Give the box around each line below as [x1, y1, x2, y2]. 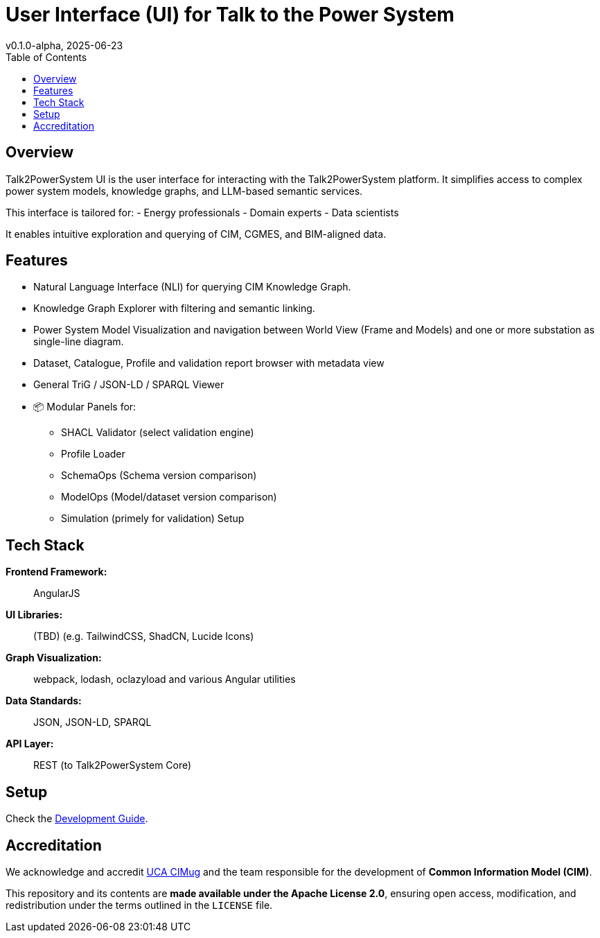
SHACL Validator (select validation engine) [61, 426, 254, 439]
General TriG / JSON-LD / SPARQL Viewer [33, 379, 224, 391]
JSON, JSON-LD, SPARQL [33, 716, 152, 729]
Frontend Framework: [6, 566, 107, 578]
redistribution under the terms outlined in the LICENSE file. [6, 898, 273, 911]
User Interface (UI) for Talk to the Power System [6, 3, 455, 26]
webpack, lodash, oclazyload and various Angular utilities [33, 673, 296, 686]
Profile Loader [61, 448, 125, 460]
